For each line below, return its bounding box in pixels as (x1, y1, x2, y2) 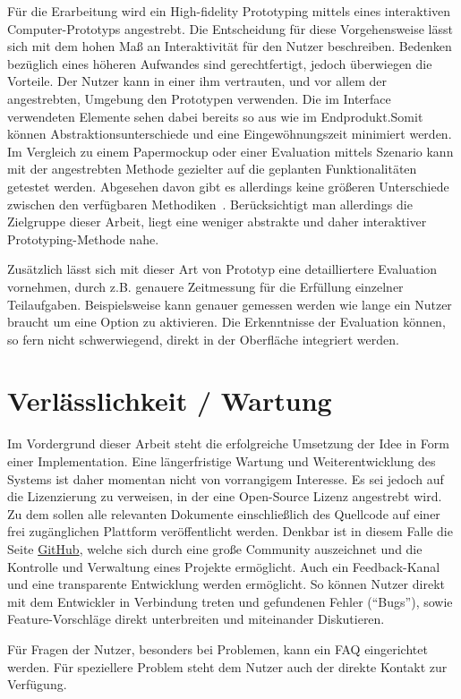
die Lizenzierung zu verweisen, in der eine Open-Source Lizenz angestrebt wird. (7, 487, 442, 506)
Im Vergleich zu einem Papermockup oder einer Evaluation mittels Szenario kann (7, 141, 454, 160)
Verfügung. (7, 675, 67, 694)
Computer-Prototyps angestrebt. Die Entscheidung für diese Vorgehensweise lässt (7, 19, 453, 38)
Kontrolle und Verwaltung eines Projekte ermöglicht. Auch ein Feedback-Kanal (7, 557, 440, 575)
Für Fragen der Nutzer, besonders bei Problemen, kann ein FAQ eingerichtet (7, 639, 428, 658)
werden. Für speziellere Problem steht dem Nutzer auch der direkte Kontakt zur (7, 657, 448, 676)
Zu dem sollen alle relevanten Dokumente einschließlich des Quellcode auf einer (7, 504, 440, 523)
